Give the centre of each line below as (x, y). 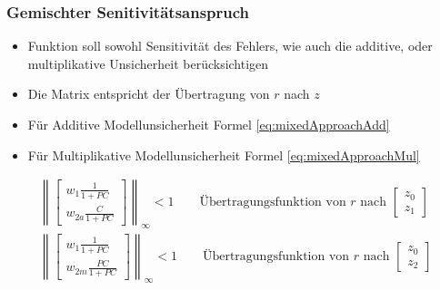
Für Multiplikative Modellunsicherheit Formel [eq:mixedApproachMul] (224, 155)
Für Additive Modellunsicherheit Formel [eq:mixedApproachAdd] (209, 124)
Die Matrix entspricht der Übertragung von (149, 94)
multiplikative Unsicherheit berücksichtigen (148, 63)
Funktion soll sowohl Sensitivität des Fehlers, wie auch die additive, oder (230, 46)
